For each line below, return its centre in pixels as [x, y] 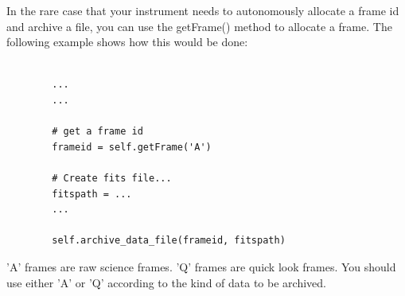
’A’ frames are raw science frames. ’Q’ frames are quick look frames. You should [201, 266]
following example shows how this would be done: [127, 42]
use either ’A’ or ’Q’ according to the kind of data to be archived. [166, 282]
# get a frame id [97, 132]
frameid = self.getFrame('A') [132, 147]
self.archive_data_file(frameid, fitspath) [169, 241]
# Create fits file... [112, 178]
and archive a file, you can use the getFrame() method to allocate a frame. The [199, 26]
